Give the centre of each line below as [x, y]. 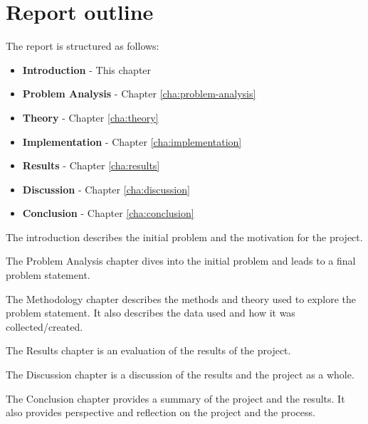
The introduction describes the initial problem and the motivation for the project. [184, 237]
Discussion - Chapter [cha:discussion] [106, 189]
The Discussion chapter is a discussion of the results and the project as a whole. [180, 375]
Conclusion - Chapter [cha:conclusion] [108, 213]
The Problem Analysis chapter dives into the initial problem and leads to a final [181, 261]
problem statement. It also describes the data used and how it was [151, 313]
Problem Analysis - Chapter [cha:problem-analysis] [139, 94]
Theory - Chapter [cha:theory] [90, 117]
